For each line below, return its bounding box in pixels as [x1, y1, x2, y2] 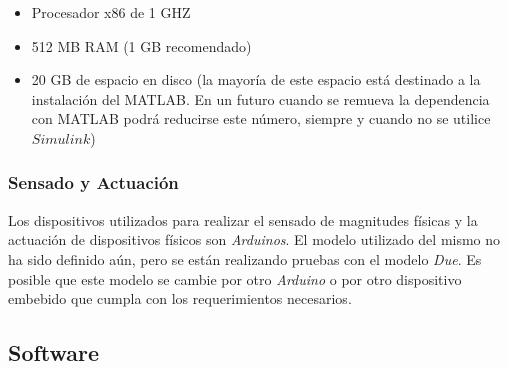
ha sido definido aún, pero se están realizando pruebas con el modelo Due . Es [8, 248, 482, 269]
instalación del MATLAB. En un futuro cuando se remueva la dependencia [31, 88, 490, 109]
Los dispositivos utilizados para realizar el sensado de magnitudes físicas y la [8, 209, 478, 230]
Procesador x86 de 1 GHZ [31, 2, 191, 22]
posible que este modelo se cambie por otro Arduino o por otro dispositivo [8, 268, 462, 289]
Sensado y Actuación [8, 170, 179, 195]
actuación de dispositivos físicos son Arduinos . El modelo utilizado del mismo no [8, 229, 501, 250]
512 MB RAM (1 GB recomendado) [31, 35, 252, 56]
